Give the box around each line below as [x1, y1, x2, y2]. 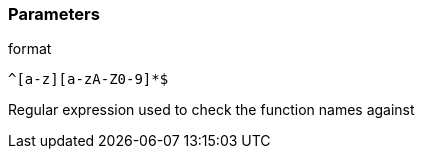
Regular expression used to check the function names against [8, 101, 415, 119]
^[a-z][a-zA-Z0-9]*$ [8, 71, 169, 88]
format [8, 40, 52, 58]
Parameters [8, 4, 100, 24]
